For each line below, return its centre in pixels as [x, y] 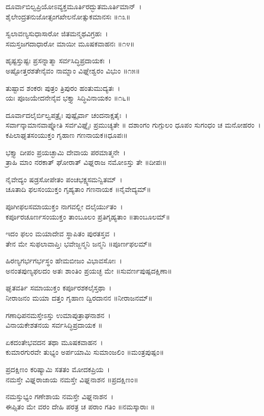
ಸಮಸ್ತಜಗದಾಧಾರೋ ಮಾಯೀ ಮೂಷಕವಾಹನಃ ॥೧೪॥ [70, 43]
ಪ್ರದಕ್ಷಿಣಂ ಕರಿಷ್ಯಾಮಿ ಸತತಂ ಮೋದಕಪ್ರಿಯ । [58, 369]
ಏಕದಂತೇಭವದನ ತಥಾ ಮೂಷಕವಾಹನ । [54, 342]
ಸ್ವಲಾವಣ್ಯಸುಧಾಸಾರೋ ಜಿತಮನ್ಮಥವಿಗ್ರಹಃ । [57, 33]
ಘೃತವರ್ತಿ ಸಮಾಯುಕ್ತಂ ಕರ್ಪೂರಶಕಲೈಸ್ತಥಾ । [59, 288]
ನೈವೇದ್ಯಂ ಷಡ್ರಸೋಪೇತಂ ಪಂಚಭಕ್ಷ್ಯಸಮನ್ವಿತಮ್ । [64, 179]
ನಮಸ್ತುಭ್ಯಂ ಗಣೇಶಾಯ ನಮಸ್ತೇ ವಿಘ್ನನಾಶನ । [59, 396]
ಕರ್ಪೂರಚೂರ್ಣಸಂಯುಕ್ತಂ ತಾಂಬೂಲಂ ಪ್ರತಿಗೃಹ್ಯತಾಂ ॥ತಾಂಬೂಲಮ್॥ [88, 216]
